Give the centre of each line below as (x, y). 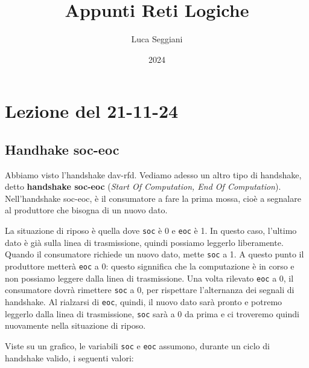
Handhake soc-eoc (62, 149)
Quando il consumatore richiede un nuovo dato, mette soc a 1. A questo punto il (154, 254)
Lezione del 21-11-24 (92, 111)
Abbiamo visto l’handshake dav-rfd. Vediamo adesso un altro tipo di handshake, (153, 174)
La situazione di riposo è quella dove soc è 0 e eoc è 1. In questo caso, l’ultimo (151, 231)
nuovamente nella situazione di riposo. (75, 325)
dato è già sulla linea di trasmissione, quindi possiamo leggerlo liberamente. (144, 242)
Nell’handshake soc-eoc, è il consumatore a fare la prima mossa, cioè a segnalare (153, 198)
